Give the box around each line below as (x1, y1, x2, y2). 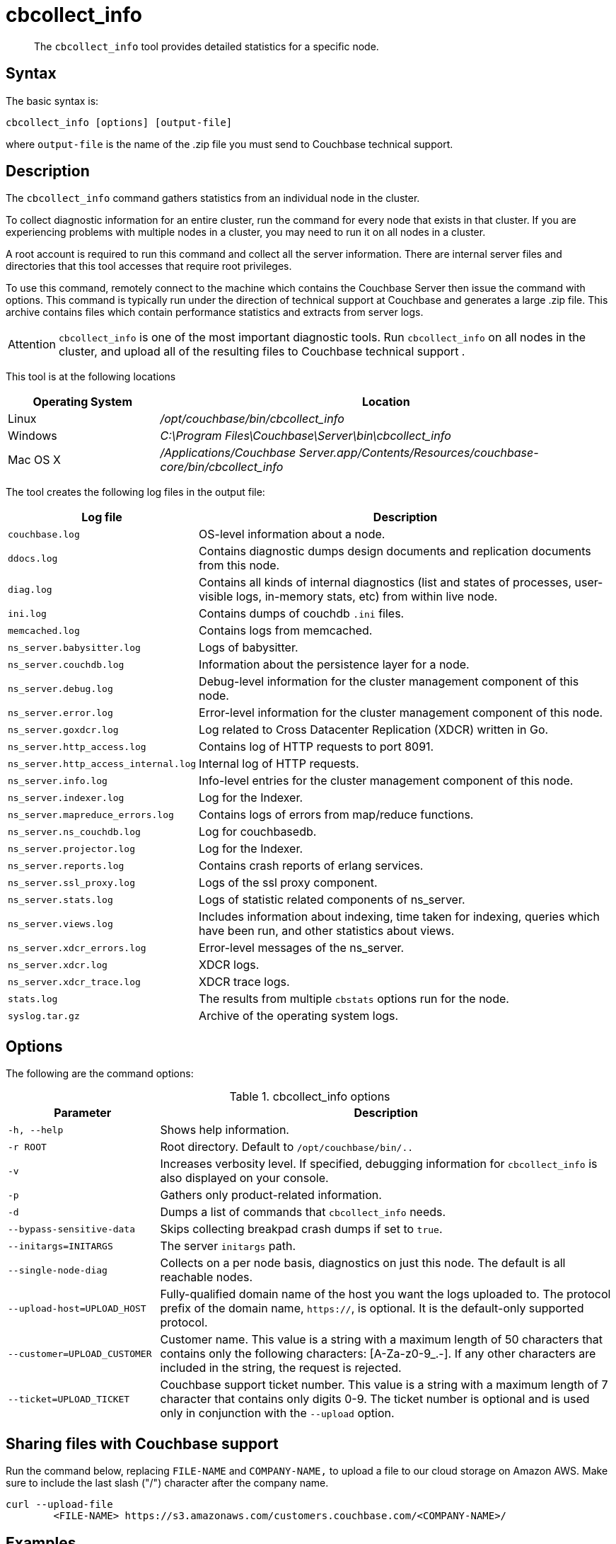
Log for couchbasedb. (199, 824, 317, 839)
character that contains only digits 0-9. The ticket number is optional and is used (160, 1392, 590, 1407)
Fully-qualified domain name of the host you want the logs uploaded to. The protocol (160, 1287, 611, 1302)
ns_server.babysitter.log (8, 642, 141, 653)
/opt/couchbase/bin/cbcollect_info (160, 411, 344, 426)
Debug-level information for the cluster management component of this (199, 674, 579, 689)
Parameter (54, 1106, 112, 1120)
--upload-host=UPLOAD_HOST (8, 1302, 146, 1314)
